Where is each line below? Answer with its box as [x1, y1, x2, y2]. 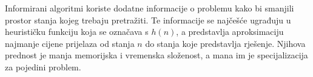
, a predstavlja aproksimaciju [176, 25, 284, 38]
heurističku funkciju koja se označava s [5, 25, 149, 38]
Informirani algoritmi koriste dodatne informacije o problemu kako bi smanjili [5, 2, 294, 14]
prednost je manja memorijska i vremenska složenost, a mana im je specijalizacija [5, 49, 308, 61]
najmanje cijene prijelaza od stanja [5, 37, 135, 49]
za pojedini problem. [5, 60, 81, 73]
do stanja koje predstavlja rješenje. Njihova [145, 37, 306, 49]
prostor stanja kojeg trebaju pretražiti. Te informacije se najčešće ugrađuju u [5, 13, 291, 26]
